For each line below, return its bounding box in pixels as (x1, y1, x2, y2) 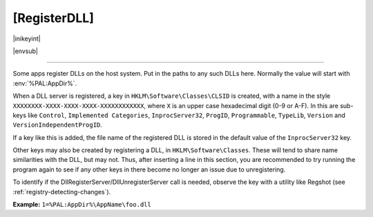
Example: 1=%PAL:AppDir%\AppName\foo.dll (12, 200, 151, 209)
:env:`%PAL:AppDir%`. (12, 79, 77, 87)
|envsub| (12, 47, 38, 55)
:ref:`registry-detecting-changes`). (12, 187, 111, 196)
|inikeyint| (12, 34, 41, 43)
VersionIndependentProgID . (12, 121, 103, 129)
